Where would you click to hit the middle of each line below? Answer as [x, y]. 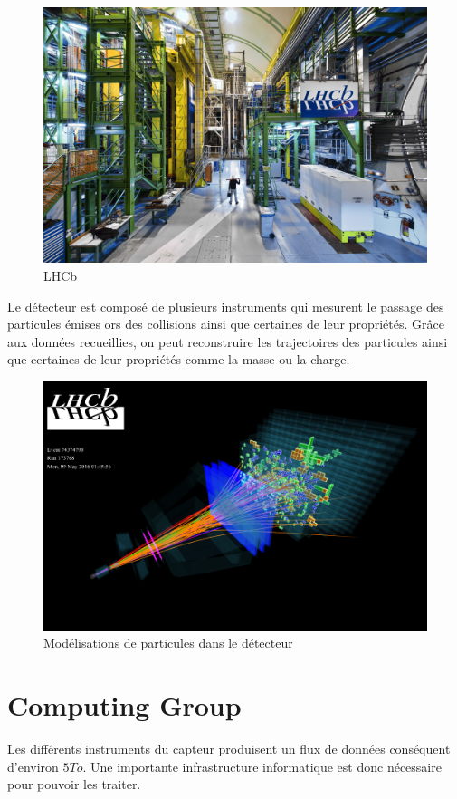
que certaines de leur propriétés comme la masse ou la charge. [179, 359]
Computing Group [124, 705]
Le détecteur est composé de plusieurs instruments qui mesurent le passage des [226, 306]
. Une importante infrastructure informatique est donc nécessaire [262, 766]
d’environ [33, 766]
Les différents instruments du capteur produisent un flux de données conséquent [229, 749]
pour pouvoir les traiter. [74, 784]
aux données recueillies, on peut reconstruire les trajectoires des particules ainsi [228, 341]
